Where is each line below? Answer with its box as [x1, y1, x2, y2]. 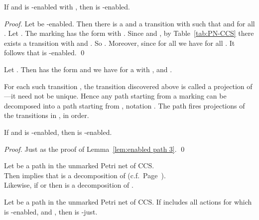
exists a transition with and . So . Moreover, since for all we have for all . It [4, 37, 235, 48]
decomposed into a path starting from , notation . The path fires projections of [4, 100, 245, 110]
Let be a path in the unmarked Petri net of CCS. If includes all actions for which [4, 196, 252, 207]
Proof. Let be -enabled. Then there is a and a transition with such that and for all [4, 18, 255, 28]
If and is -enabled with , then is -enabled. [4, 1, 130, 11]
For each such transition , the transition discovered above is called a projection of [4, 81, 253, 91]
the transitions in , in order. [4, 110, 89, 120]
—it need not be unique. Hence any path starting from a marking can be [4, 91, 227, 101]
